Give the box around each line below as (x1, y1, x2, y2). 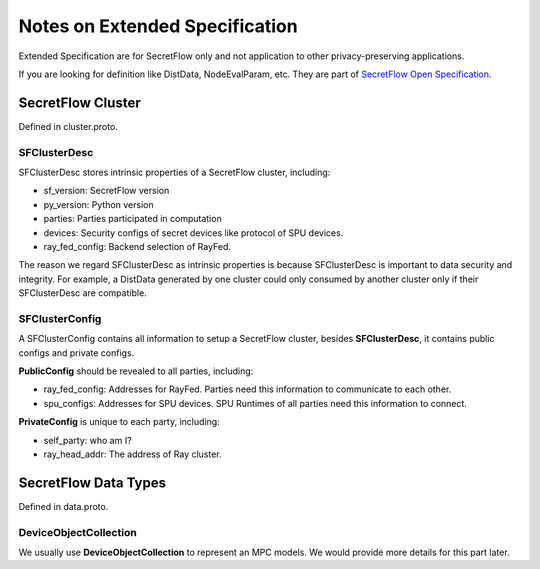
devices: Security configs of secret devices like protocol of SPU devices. (43, 226, 344, 239)
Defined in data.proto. (18, 500, 109, 512)
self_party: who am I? (43, 434, 132, 446)
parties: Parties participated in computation (43, 213, 222, 225)
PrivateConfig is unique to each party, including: (18, 416, 220, 428)
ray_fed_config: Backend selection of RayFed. (43, 240, 232, 252)
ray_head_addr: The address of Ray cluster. (43, 448, 222, 460)
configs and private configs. (18, 346, 135, 359)
